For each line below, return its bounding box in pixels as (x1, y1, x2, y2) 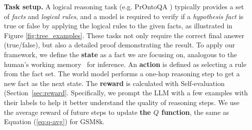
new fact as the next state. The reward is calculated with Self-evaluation (4, 78, 225, 88)
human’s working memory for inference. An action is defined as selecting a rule (4, 59, 247, 69)
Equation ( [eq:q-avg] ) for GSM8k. (4, 116, 105, 127)
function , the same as (161, 107, 229, 117)
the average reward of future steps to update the (4, 107, 151, 117)
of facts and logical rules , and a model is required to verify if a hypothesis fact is (4, 11, 244, 21)
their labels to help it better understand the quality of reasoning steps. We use (4, 97, 240, 107)
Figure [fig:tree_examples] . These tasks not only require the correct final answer (4, 30, 245, 40)
